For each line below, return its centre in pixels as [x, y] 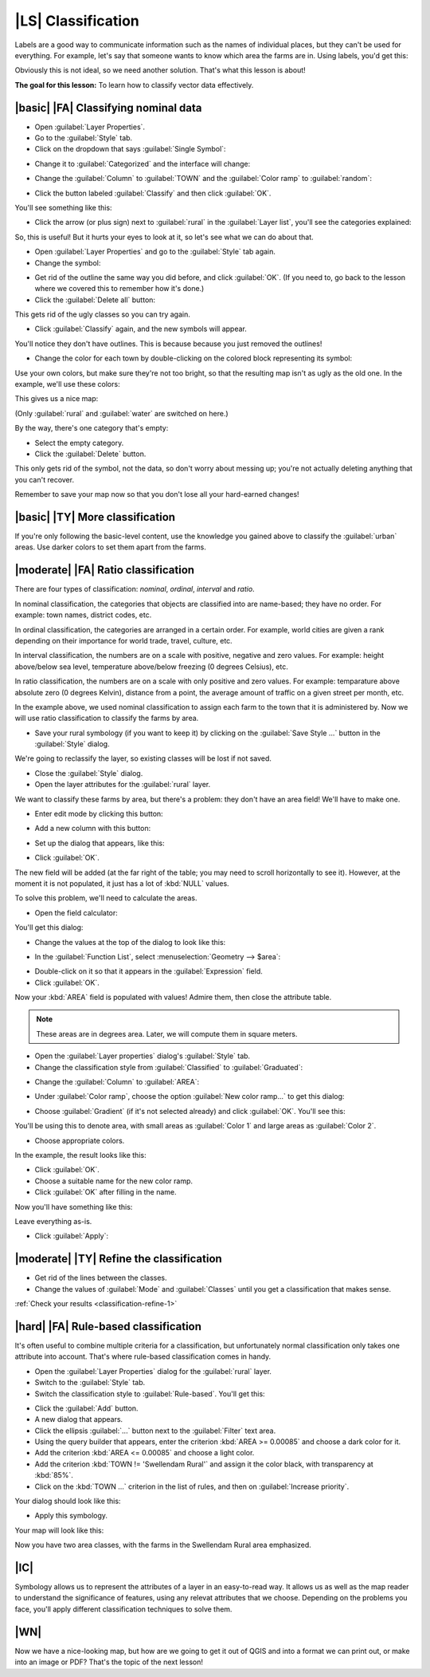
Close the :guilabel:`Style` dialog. [89, 773]
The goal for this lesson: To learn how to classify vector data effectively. [134, 85]
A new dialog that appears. [79, 1419]
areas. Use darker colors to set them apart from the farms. [111, 547]
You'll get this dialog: [49, 927]
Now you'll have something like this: [74, 1207]
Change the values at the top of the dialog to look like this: [130, 942]
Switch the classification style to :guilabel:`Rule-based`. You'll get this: [150, 1394]
